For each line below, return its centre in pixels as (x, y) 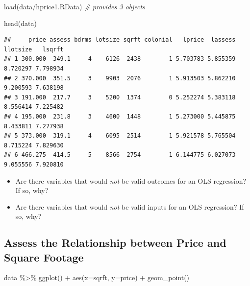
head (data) (20, 23)
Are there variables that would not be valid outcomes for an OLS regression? (131, 180)
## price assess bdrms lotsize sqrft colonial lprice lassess (120, 40)
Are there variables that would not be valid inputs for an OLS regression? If (130, 206)
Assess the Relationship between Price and (115, 243)
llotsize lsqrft (34, 49)
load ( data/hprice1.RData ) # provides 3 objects (75, 6)
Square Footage (44, 257)
